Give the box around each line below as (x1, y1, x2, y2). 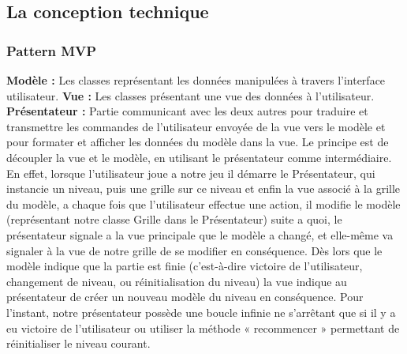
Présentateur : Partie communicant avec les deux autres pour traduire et (6, 103, 368, 119)
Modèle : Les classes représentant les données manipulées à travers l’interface (6, 72, 386, 88)
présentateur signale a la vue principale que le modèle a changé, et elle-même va (6, 226, 394, 243)
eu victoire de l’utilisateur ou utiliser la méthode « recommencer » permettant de (6, 319, 400, 336)
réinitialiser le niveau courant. (6, 335, 151, 352)
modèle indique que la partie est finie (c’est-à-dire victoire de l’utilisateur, (6, 258, 363, 274)
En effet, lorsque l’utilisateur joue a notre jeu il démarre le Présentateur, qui (6, 164, 375, 181)
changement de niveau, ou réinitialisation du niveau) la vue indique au (6, 273, 347, 289)
